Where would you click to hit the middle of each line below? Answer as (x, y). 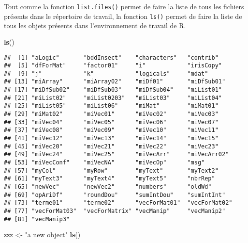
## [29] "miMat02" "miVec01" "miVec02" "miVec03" (111, 114)
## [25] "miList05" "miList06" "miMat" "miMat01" (111, 106)
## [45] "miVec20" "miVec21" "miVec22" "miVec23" (111, 146)
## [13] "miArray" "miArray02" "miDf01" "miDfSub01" (115, 82)
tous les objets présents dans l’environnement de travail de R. (95, 25)
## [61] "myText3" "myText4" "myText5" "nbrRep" (109, 179)
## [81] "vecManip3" (37, 219)
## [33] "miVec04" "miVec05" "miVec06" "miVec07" (111, 122)
